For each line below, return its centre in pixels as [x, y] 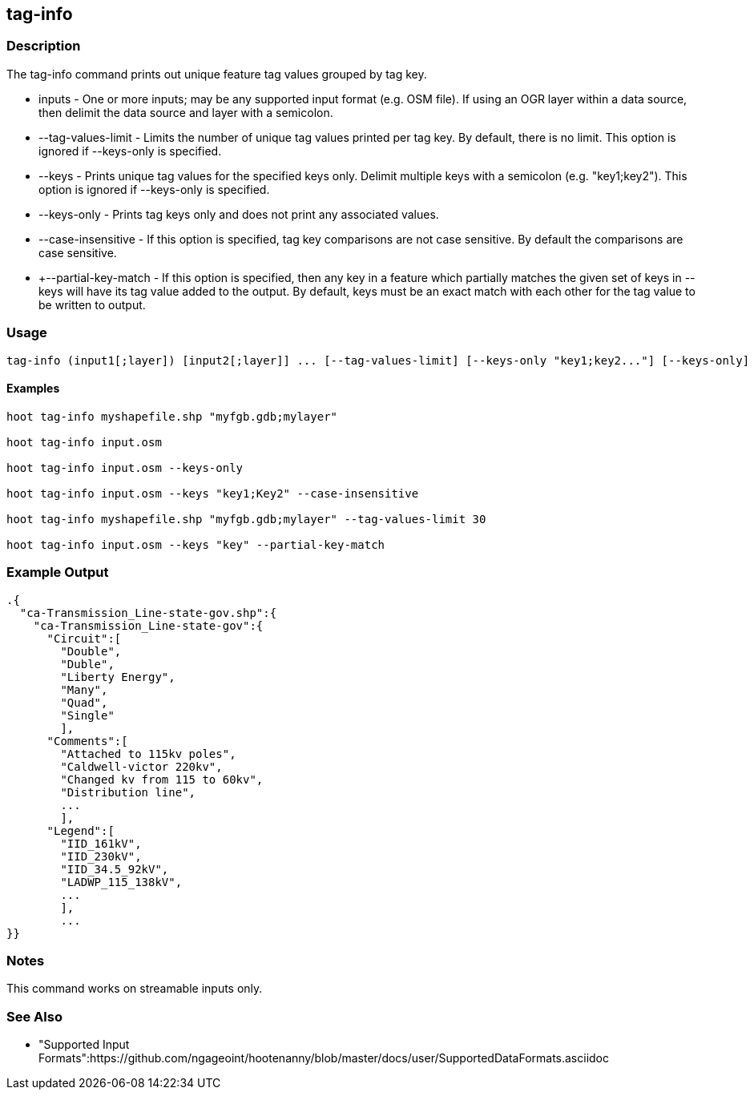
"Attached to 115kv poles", [148, 753]
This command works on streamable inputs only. [135, 989]
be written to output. [92, 304]
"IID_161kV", [101, 843]
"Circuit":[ [84, 638]
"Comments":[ [87, 741]
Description [44, 46]
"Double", [91, 651]
